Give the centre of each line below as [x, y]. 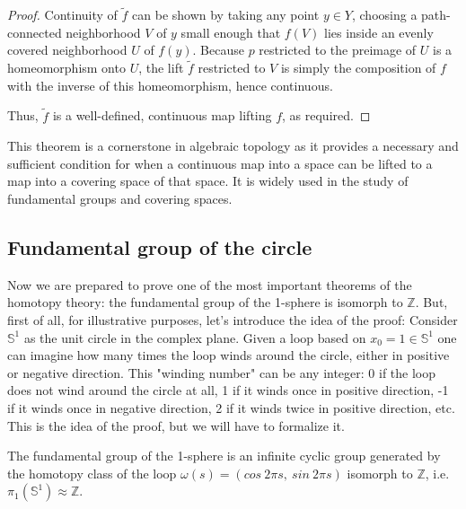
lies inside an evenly [378, 32]
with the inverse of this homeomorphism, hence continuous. [170, 85]
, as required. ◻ [326, 115]
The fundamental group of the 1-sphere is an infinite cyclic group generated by [224, 456]
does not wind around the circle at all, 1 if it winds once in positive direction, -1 [228, 390]
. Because [218, 50]
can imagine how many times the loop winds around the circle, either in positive [229, 355]
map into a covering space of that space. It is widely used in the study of [208, 181]
